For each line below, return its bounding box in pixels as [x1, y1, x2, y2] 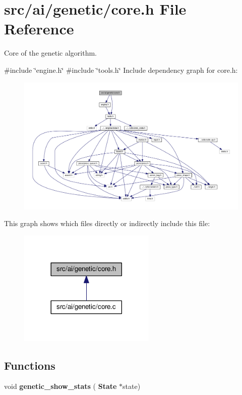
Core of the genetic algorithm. [4, 48, 97, 58]
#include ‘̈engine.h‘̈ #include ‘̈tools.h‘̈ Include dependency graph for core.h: [4, 64, 238, 75]
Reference [4, 18, 74, 39]
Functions [4, 357, 55, 373]
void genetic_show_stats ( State [4, 381, 117, 391]
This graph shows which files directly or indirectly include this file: [4, 218, 210, 229]
